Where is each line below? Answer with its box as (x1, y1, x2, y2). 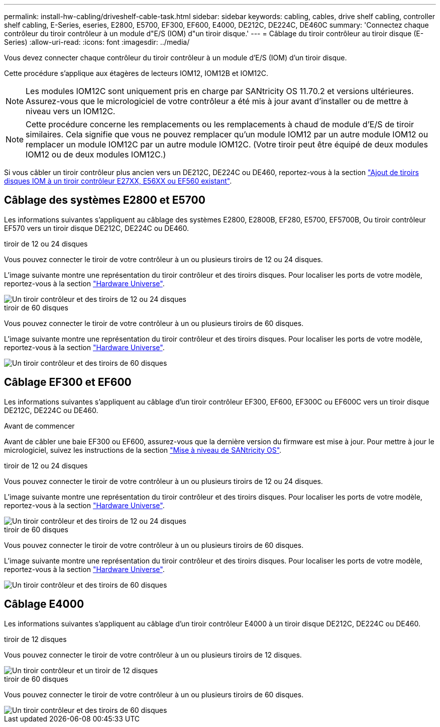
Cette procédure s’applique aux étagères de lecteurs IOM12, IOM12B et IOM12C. (4, 69, 269, 77)
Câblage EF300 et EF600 (4, 376, 132, 389)
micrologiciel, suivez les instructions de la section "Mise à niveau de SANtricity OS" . (4, 445, 282, 454)
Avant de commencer (4, 421, 75, 430)
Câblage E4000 (4, 598, 84, 611)
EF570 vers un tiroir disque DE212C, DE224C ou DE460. (4, 223, 189, 232)
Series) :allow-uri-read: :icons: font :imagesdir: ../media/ (4, 38, 190, 46)
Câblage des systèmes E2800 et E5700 (4, 194, 205, 207)
